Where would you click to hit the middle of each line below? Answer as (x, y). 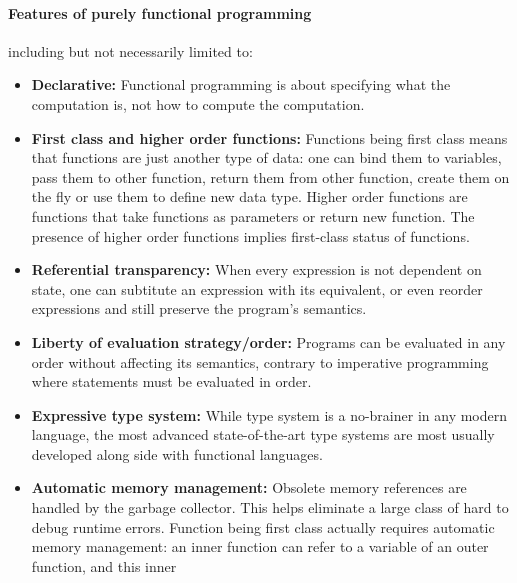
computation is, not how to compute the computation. (198, 103)
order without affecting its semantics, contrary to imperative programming (260, 361)
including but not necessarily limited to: (130, 50)
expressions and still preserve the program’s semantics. (199, 308)
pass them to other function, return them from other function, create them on (270, 176)
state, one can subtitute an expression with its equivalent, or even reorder (257, 288)
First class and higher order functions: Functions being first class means (269, 137)
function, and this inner (104, 565)
